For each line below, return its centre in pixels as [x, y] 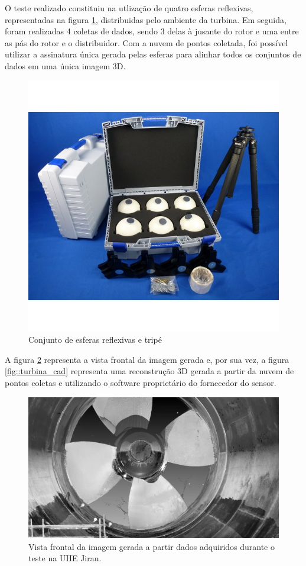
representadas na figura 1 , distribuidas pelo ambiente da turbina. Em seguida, [146, 19]
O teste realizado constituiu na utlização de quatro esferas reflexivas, [129, 8]
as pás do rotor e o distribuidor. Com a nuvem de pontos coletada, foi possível [147, 42]
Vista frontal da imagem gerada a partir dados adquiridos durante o [152, 546]
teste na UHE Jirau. [65, 558]
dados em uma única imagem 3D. [65, 65]
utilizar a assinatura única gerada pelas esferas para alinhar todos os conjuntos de [153, 54]
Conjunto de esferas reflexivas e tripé [95, 340]
